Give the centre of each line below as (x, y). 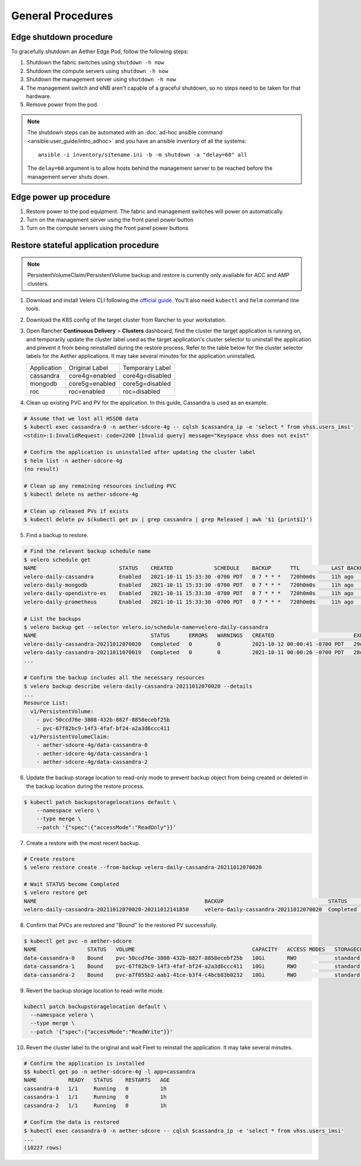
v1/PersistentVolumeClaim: (70, 737)
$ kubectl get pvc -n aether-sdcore (78, 941)
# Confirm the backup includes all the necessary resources (114, 678)
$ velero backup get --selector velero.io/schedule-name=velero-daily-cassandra (146, 627)
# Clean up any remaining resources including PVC (100, 486)
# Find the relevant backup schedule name (87, 551)
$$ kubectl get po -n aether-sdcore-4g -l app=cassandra (110, 1072)
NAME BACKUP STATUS (186, 901)
